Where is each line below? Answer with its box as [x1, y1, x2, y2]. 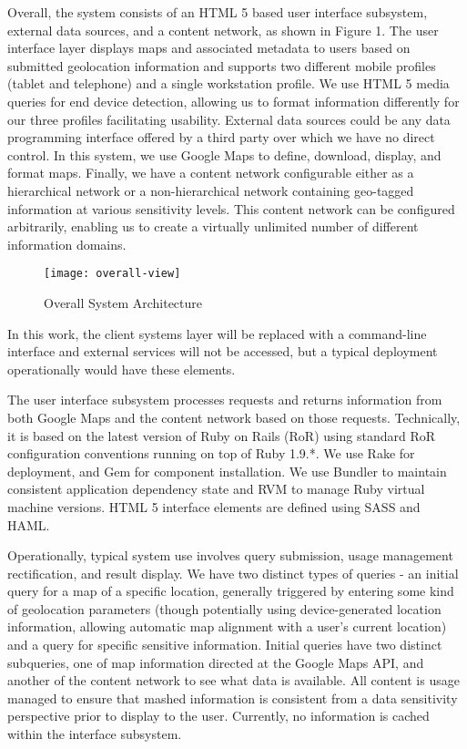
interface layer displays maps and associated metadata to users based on [7, 38, 411, 57]
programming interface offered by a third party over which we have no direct [7, 128, 435, 147]
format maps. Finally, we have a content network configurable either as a [7, 163, 414, 182]
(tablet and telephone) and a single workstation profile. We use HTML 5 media [7, 74, 450, 93]
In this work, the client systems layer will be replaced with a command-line [7, 323, 427, 343]
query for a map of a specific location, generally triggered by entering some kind [7, 581, 454, 600]
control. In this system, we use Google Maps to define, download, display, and [7, 145, 442, 164]
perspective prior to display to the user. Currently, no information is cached [7, 706, 430, 725]
